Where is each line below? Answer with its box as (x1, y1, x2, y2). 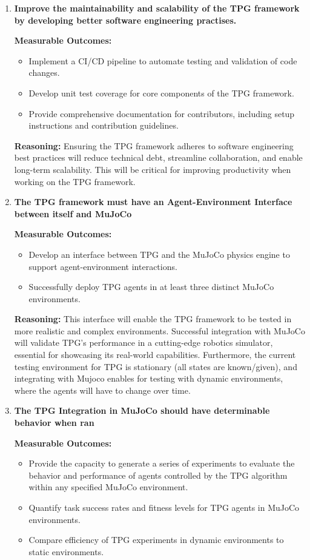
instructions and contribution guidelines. (28, 119, 179, 132)
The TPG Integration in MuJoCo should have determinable (14, 404, 270, 417)
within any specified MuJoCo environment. (28, 481, 188, 493)
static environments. (28, 545, 104, 558)
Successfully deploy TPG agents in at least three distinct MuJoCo (28, 280, 274, 293)
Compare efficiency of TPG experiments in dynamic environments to (28, 533, 284, 546)
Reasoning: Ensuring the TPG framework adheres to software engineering (14, 139, 294, 152)
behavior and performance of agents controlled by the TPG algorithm (28, 468, 288, 481)
